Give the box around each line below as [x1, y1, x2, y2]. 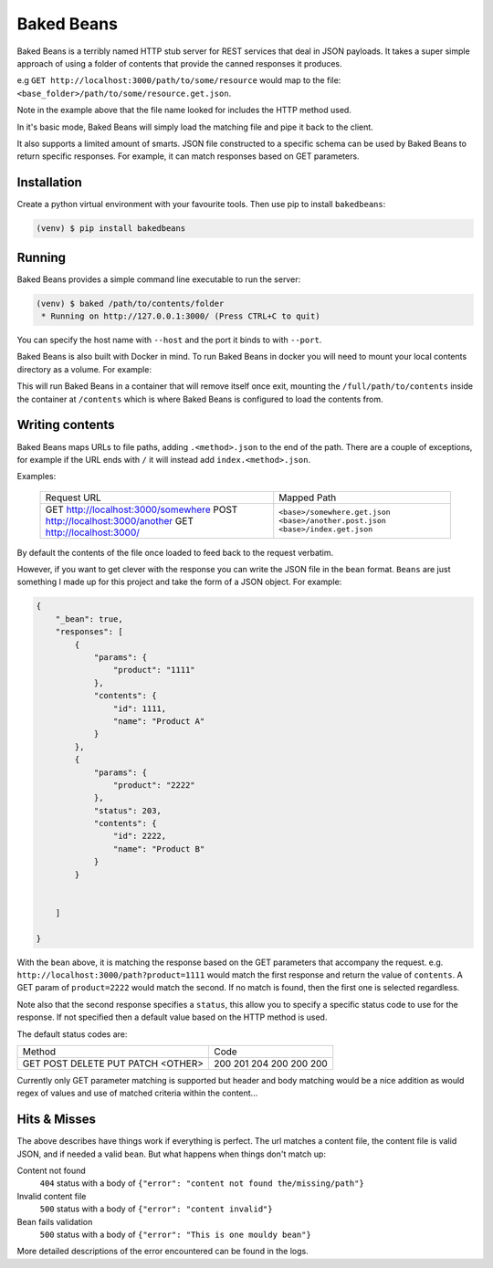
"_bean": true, [55, 613, 123, 624]
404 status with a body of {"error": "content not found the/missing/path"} [39, 1178, 364, 1189]
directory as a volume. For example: [16, 363, 152, 374]
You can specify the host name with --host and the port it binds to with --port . [16, 334, 322, 346]
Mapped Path [278, 491, 337, 504]
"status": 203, [93, 805, 162, 816]
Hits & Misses [16, 1112, 96, 1127]
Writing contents [16, 417, 115, 433]
